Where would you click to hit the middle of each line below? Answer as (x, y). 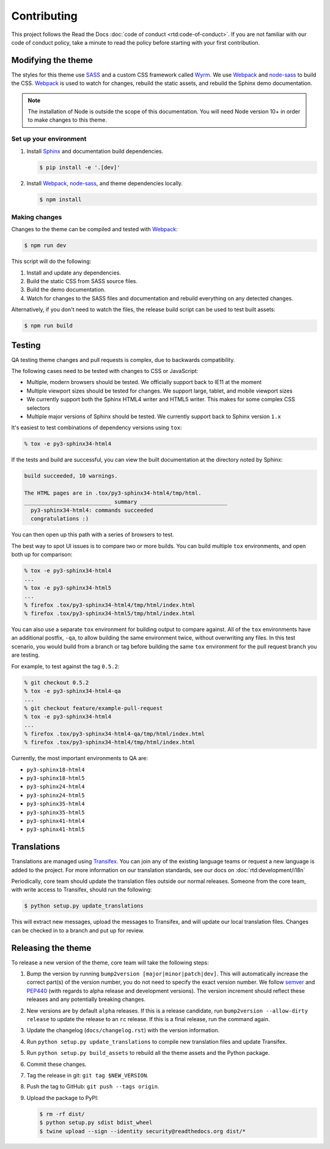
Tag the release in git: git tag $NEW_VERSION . (88, 1075)
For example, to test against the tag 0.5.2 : (65, 666)
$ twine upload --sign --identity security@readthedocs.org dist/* (143, 1131)
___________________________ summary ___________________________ (126, 502)
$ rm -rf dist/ (62, 1114)
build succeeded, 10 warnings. (71, 476)
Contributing (44, 16)
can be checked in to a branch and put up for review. (78, 930)
